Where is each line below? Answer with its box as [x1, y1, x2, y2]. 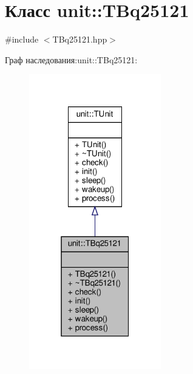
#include [5, 33, 39, 46]
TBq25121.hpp [52, 33, 107, 46]
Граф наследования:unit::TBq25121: [5, 53, 138, 66]
